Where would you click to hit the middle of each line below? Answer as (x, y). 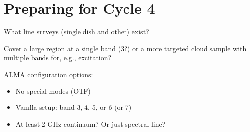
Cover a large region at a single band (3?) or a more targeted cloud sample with (125, 48)
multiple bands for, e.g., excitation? (58, 58)
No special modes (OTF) (53, 91)
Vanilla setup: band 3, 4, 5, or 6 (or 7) (74, 107)
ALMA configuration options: (49, 74)
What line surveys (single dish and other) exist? (77, 32)
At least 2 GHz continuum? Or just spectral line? (90, 123)
